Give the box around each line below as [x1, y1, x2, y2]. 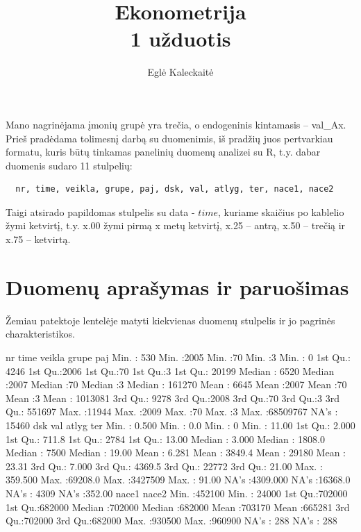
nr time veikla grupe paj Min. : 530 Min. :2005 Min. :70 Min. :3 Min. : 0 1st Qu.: [6, 349, 351, 364]
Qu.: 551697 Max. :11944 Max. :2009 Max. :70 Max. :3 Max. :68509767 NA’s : [6, 404, 338, 419]
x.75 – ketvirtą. [6, 232, 71, 247]
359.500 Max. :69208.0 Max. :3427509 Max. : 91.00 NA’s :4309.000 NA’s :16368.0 [6, 472, 351, 487]
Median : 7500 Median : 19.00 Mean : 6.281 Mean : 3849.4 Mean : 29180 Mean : [6, 445, 346, 460]
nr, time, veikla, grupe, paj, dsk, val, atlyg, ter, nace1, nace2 [15, 184, 334, 194]
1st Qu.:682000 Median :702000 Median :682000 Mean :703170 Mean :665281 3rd [6, 499, 350, 514]
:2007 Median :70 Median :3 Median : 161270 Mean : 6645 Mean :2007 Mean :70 [6, 377, 347, 392]
